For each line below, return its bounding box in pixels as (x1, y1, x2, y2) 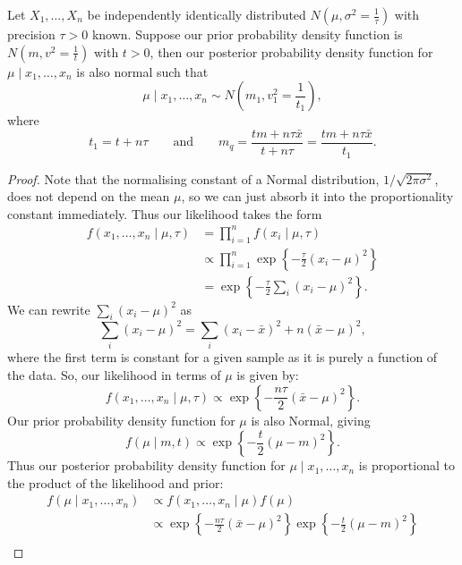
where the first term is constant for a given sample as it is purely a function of (7, 348, 438, 367)
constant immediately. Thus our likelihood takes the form (7, 204, 322, 223)
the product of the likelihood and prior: (7, 473, 224, 492)
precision (7, 25, 56, 43)
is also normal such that (76, 62, 209, 80)
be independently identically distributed (87, 5, 306, 23)
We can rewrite (7, 299, 90, 318)
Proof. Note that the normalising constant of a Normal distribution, (7, 169, 380, 188)
